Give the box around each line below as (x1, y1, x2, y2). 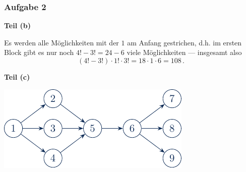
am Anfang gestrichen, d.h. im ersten (127, 37, 242, 47)
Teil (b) (4, 20, 31, 31)
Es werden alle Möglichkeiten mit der (4, 37, 119, 47)
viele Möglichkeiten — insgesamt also (127, 47, 242, 58)
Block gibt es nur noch (4, 47, 74, 58)
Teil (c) (4, 72, 30, 82)
